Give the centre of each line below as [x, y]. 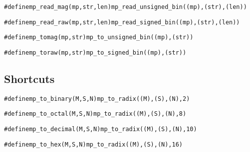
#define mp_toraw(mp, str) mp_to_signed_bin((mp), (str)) [95, 52]
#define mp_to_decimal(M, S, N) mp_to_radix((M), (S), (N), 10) [101, 129]
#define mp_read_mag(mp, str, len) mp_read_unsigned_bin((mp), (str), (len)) [125, 7]
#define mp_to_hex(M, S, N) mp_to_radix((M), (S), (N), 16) [93, 144]
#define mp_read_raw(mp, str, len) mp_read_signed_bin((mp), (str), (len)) [122, 22]
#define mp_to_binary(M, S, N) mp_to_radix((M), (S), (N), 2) [97, 99]
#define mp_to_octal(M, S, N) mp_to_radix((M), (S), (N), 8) [95, 114]
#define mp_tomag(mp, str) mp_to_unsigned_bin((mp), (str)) [99, 38]
